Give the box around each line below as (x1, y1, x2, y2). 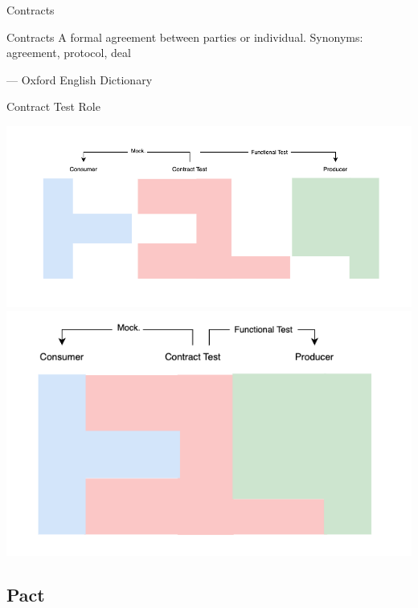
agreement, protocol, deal (6, 44, 131, 61)
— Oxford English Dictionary (6, 71, 153, 88)
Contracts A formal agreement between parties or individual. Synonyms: (6, 28, 363, 45)
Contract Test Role (6, 98, 100, 115)
